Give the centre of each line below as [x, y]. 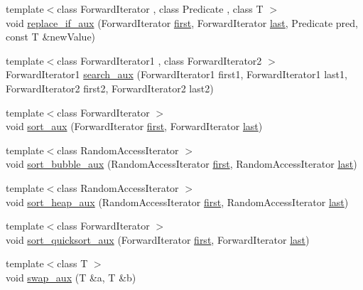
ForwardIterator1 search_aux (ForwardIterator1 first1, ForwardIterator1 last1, [177, 74]
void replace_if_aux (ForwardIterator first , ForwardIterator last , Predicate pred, [182, 22]
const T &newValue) [51, 37]
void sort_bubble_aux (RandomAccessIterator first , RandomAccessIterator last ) [181, 164]
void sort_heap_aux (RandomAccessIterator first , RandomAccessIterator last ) [177, 202]
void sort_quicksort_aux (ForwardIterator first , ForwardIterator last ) [158, 239]
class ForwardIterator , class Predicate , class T [160, 9]
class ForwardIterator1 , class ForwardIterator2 [159, 60]
